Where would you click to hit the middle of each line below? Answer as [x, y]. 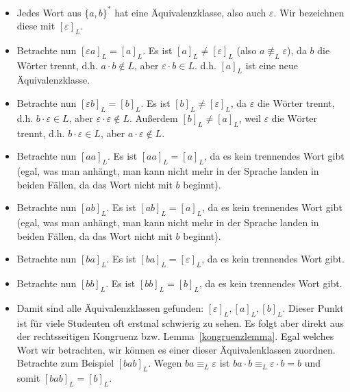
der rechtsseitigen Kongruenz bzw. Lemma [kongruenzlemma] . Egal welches [175, 336]
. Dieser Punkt [313, 307]
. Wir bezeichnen [309, 12]
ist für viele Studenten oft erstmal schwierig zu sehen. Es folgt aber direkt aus [180, 322]
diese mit [36, 26]
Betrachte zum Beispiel [65, 363]
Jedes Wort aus [49, 12]
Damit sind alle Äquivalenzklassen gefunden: [110, 307]
